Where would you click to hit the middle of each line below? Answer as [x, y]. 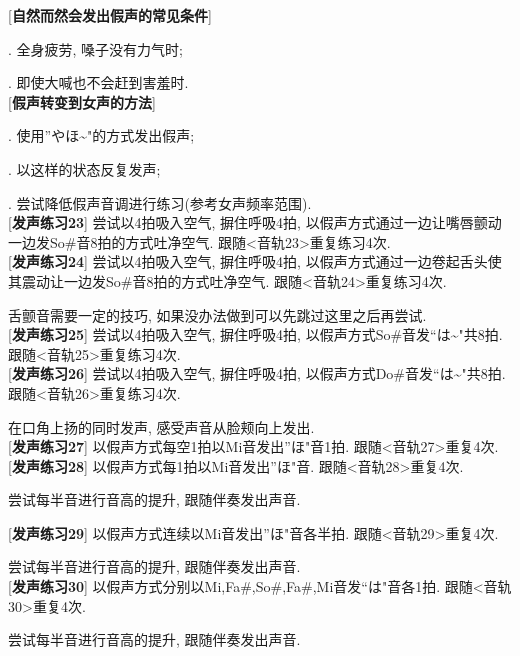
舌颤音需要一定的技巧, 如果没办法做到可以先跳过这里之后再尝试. [217, 314]
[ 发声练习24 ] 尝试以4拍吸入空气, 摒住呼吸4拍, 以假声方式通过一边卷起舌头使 [255, 261]
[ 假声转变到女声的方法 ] [82, 101]
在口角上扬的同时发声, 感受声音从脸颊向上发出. [161, 426]
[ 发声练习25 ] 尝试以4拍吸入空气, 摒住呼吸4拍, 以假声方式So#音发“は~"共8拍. [255, 334]
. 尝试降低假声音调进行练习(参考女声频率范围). [160, 202]
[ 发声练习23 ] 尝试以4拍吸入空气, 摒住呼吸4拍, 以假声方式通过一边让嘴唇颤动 [255, 222]
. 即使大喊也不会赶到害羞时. [98, 82]
